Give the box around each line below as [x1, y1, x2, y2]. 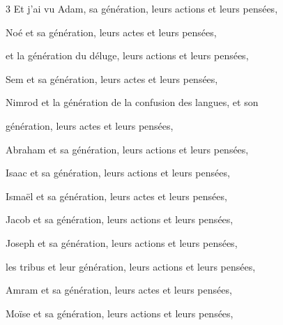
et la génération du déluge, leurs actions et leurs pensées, [6, 48, 249, 63]
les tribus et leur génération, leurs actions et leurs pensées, [6, 259, 256, 273]
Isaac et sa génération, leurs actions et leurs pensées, [6, 165, 230, 180]
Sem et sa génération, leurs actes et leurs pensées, [6, 71, 218, 86]
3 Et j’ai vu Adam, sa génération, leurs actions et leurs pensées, [6, 1, 278, 15]
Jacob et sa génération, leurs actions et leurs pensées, [6, 212, 234, 227]
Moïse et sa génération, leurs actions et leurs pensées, [6, 305, 234, 320]
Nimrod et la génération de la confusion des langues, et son [6, 95, 259, 109]
